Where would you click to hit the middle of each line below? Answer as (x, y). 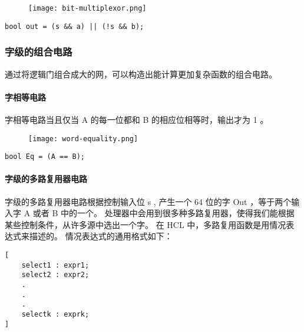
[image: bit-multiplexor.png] (87, 8)
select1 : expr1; (55, 265)
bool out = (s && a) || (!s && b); (75, 26)
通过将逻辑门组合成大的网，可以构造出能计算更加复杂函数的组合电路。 (141, 74)
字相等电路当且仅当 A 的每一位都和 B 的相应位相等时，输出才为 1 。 (137, 119)
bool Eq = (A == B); (45, 157)
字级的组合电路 (39, 52)
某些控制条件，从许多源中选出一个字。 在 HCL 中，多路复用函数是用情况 (146, 224)
